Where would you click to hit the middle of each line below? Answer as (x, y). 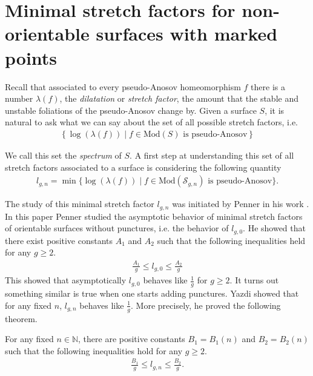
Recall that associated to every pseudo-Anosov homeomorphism (123, 86)
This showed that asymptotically (66, 280)
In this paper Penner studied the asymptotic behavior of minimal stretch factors (154, 216)
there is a (268, 86)
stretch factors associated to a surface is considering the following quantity (143, 167)
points (31, 57)
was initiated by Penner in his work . (241, 204)
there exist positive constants (59, 240)
